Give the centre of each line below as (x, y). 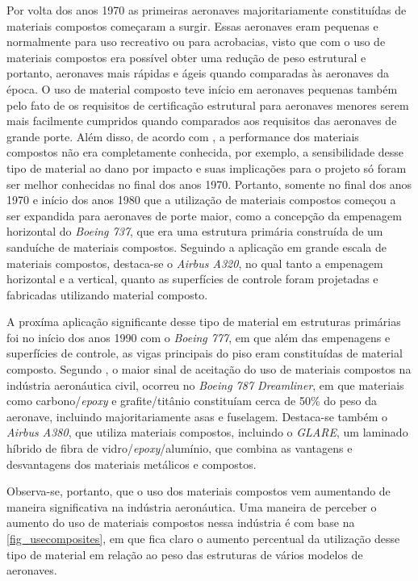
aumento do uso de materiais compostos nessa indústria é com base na (181, 522)
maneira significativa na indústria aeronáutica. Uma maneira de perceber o (192, 506)
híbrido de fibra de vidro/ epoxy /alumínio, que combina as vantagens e (180, 448)
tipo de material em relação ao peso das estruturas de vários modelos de (185, 554)
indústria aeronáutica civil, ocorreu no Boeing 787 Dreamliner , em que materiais (205, 385)
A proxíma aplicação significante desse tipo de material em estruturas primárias (204, 322)
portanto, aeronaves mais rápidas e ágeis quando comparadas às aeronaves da (198, 73)
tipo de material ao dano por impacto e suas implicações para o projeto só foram (207, 167)
